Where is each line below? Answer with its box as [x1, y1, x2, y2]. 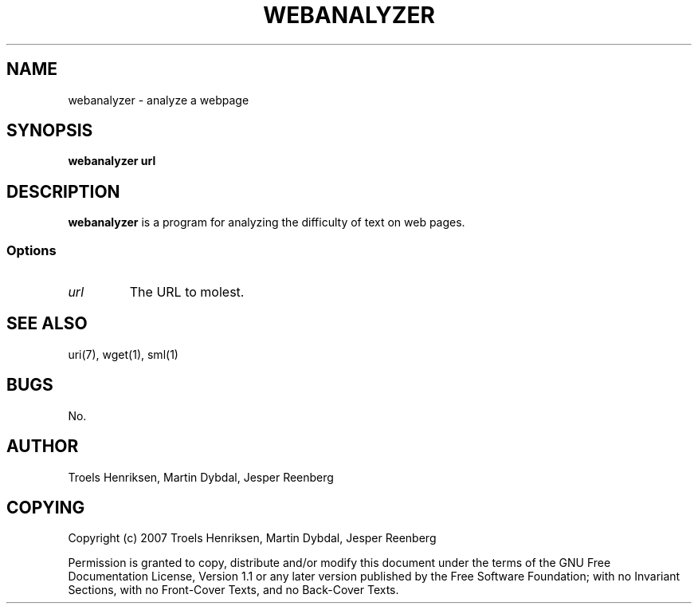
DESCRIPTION [6, 181, 120, 202]
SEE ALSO [6, 313, 88, 334]
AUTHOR [6, 436, 79, 457]
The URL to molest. [129, 284, 245, 301]
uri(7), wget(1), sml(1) [68, 347, 178, 361]
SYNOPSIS [6, 120, 93, 141]
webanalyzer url [68, 154, 156, 168]
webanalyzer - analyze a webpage [68, 92, 249, 107]
